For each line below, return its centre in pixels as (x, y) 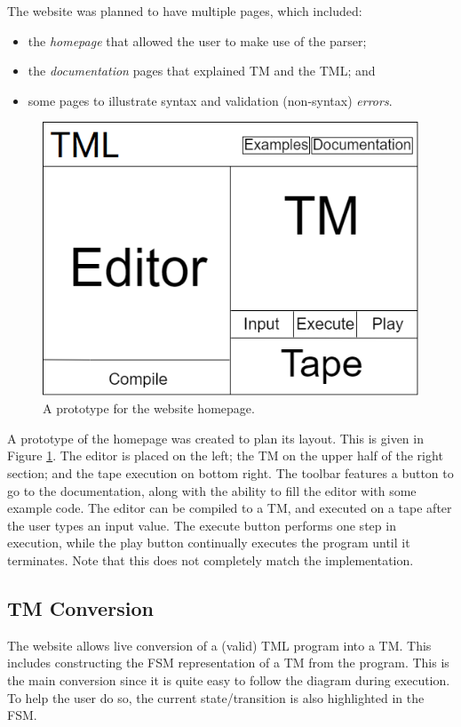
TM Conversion (80, 607)
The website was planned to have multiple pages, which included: (185, 11)
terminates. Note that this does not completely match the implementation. (211, 560)
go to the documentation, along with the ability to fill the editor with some (212, 490)
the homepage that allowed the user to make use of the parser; (197, 40)
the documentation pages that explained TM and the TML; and (202, 71)
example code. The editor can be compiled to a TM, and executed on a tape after (230, 508)
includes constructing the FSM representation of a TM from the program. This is (228, 663)
